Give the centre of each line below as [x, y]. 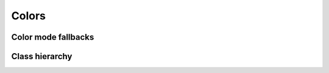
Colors [28, 16]
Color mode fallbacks [53, 37]
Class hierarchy [42, 56]
